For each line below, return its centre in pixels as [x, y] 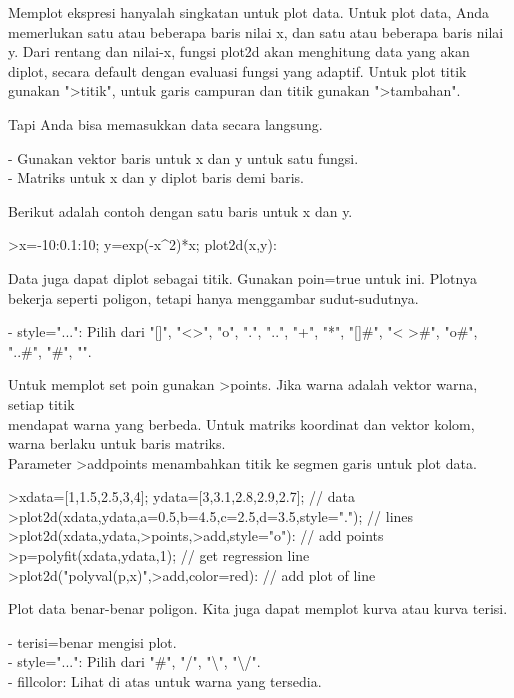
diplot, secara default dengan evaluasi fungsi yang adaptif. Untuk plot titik [237, 70]
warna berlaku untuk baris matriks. [117, 443]
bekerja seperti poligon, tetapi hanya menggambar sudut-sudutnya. [213, 297]
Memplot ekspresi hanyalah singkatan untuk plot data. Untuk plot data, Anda [249, 12]
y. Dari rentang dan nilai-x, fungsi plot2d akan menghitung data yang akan [239, 51]
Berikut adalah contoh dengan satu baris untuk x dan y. [180, 210]
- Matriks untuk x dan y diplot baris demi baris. [156, 177]
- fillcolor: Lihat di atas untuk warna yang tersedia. [165, 681]
